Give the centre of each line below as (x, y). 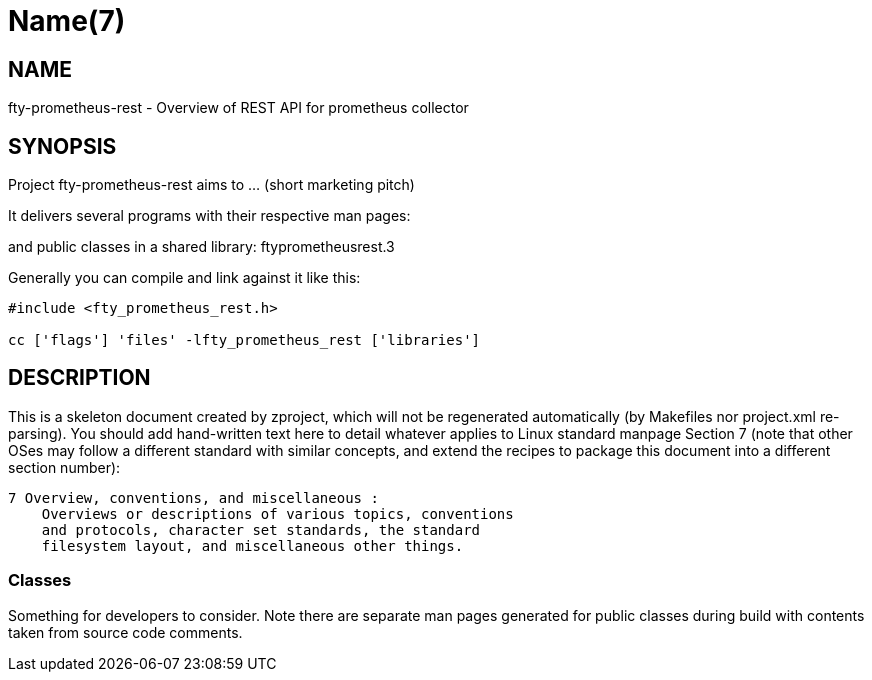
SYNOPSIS (62, 146)
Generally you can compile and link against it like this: (184, 278)
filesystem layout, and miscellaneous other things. (252, 545)
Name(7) (67, 21)
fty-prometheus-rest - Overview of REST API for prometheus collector (238, 108)
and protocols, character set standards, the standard (261, 529)
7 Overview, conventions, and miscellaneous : (193, 497)
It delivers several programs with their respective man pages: (209, 216)
